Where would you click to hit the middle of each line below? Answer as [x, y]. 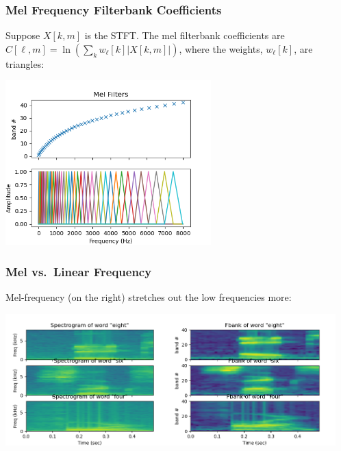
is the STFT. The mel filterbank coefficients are [185, 35]
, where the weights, [221, 48]
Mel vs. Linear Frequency [79, 271]
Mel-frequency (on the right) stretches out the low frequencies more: [149, 297]
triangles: [25, 63]
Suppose [23, 35]
